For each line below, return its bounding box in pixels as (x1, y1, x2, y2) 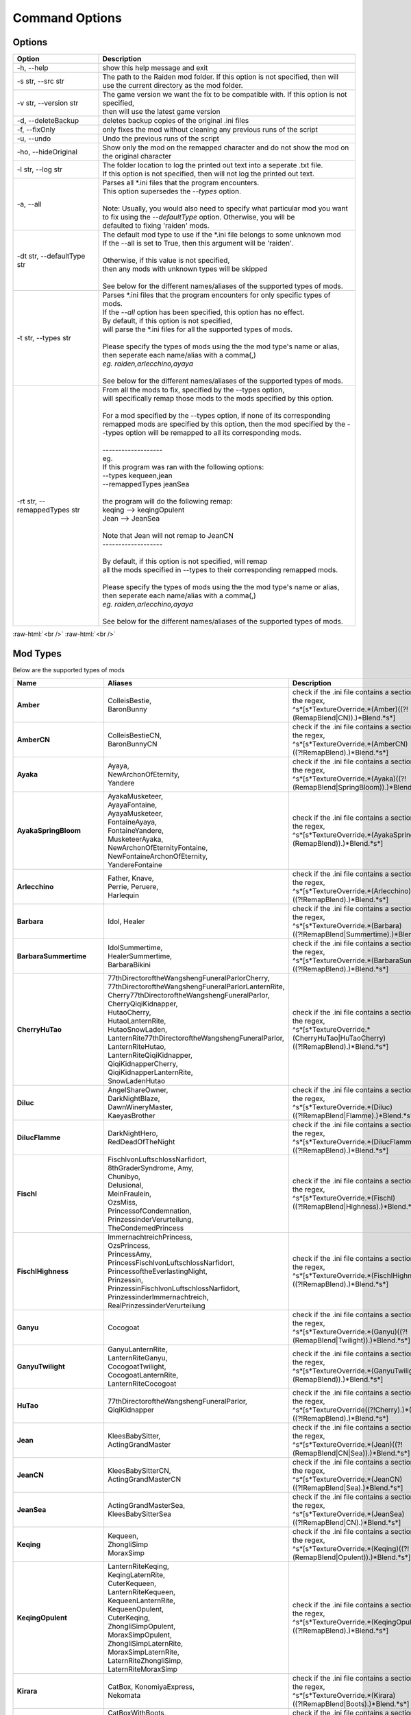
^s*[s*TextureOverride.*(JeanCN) (292, 1475, 403, 1485)
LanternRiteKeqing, (107, 1561, 169, 1571)
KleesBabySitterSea (107, 1509, 171, 1519)
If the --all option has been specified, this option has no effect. (102, 307, 305, 317)
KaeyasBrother (107, 1111, 155, 1121)
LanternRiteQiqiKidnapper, (107, 1050, 193, 1060)
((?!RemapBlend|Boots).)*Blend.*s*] (292, 1699, 410, 1709)
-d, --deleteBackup (16, 116, 79, 126)
